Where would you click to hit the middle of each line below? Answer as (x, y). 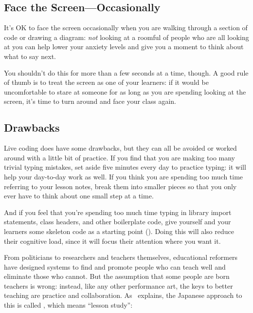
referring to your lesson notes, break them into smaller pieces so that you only (120, 186)
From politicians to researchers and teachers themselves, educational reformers (121, 257)
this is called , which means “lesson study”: (68, 305)
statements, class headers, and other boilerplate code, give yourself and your (117, 222)
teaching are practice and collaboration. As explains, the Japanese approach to (123, 295)
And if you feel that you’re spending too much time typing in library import (118, 212)
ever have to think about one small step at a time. (79, 196)
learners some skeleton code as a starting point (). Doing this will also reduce (119, 231)
